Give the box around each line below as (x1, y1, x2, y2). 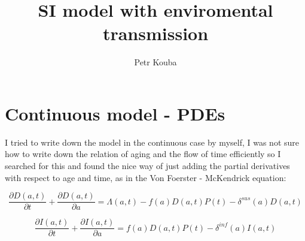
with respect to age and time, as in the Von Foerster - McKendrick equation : (5, 171, 286, 183)
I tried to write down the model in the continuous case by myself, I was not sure (5, 135, 300, 148)
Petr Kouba (134, 56, 177, 68)
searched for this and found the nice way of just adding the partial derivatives (5, 159, 290, 172)
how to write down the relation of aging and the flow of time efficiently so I (5, 147, 281, 160)
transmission (102, 21, 209, 46)
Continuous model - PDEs (5, 101, 225, 125)
